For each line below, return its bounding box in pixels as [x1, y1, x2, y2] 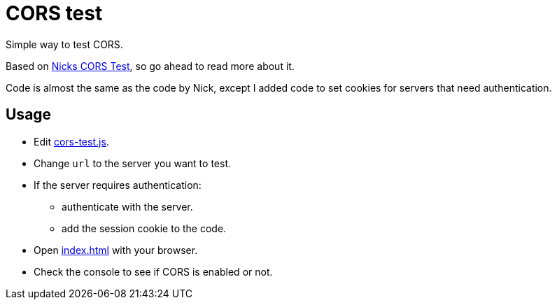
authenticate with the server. [62, 200, 193, 213]
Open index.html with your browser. [34, 243, 198, 256]
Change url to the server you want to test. [34, 157, 231, 169]
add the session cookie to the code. [62, 222, 227, 234]
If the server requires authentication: [34, 178, 202, 191]
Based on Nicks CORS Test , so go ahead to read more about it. [6, 59, 295, 72]
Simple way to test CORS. [6, 38, 123, 50]
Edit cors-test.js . [34, 135, 109, 148]
